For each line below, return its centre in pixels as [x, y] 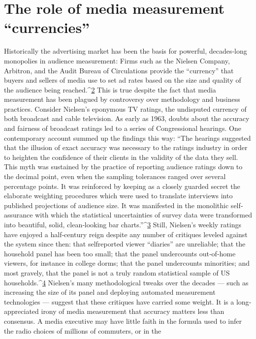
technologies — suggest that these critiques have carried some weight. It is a [119, 301]
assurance [18, 215]
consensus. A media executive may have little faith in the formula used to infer [123, 321]
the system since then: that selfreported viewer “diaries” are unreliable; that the [125, 244]
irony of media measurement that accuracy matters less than [133, 311]
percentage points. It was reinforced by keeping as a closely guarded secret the [122, 186]
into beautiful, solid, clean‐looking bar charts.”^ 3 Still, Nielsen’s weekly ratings [123, 224]
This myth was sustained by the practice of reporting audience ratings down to [123, 167]
